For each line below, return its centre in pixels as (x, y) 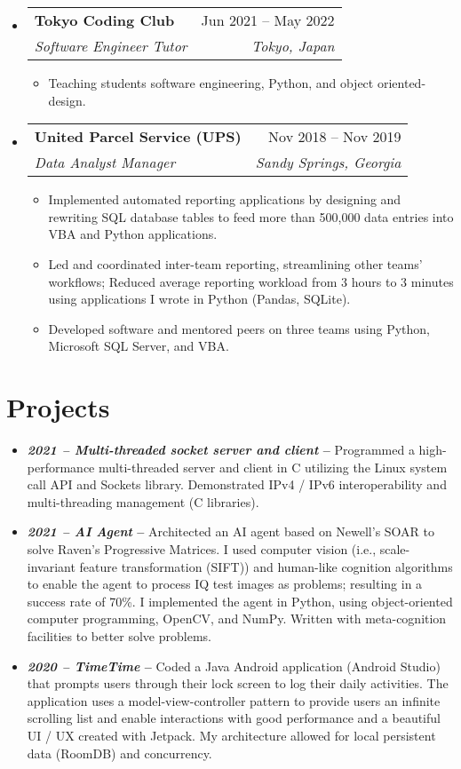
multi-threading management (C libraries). (143, 501)
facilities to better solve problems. (119, 636)
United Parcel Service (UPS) (138, 137)
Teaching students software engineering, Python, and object (211, 83)
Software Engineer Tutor (111, 46)
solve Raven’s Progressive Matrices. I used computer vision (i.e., (202, 549)
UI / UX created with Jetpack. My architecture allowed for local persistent (231, 735)
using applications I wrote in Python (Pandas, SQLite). (199, 299)
